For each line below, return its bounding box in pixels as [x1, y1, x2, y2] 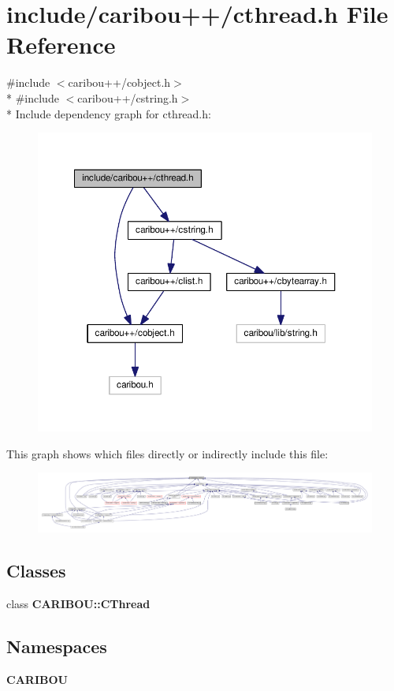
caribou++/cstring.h [77, 89, 178, 106]
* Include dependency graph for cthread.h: [6, 105, 211, 121]
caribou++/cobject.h [68, 74, 171, 91]
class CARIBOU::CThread [6, 595, 151, 611]
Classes [6, 558, 66, 583]
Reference [6, 28, 116, 61]
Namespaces [6, 633, 107, 658]
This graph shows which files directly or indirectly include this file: [6, 445, 329, 461]
